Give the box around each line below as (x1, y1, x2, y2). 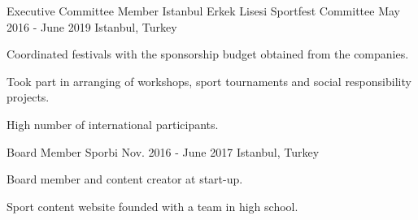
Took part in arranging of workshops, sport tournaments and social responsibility (7, 72, 411, 89)
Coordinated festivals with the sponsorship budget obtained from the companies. (7, 45, 409, 63)
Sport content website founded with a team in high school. (7, 197, 298, 214)
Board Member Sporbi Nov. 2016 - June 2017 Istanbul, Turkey (7, 143, 320, 160)
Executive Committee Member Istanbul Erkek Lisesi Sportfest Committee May (7, 2, 400, 19)
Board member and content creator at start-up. (7, 170, 243, 188)
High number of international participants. (7, 115, 219, 132)
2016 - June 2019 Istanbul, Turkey (7, 18, 177, 35)
